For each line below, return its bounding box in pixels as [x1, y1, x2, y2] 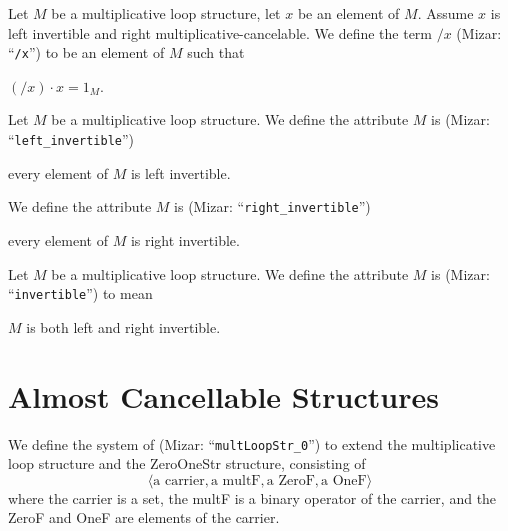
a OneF [321, 473, 367, 488]
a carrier [153, 473, 205, 488]
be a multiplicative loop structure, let [51, 3, 281, 23]
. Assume [417, 3, 474, 23]
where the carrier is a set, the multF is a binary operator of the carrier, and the [8, 487, 497, 508]
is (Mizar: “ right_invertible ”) [174, 196, 371, 217]
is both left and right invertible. [26, 316, 221, 337]
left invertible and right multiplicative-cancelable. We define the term [8, 22, 433, 43]
